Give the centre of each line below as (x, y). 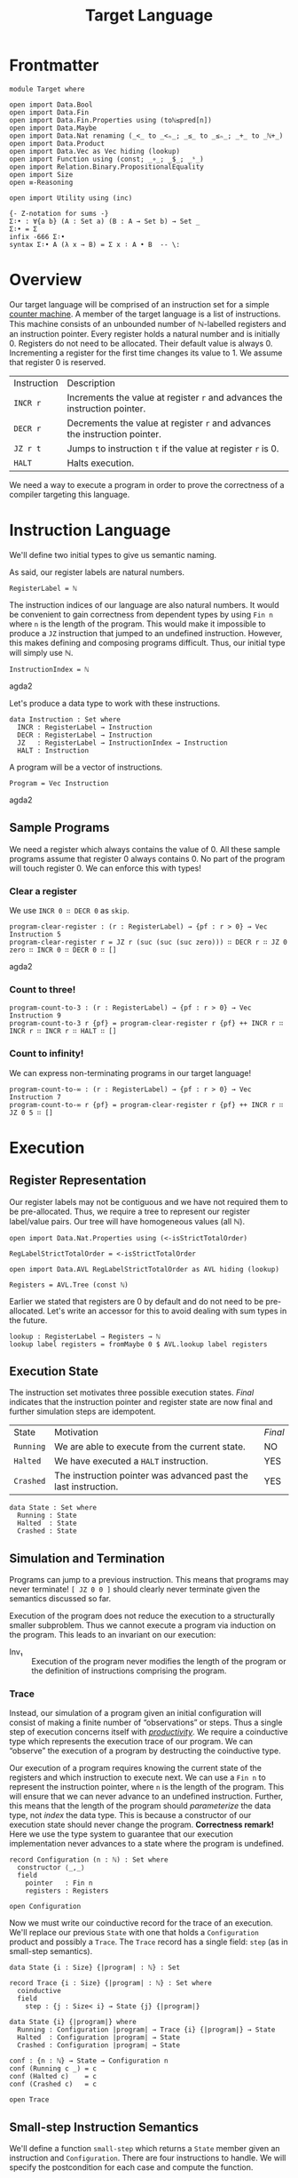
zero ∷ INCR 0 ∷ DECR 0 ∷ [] (63, 950)
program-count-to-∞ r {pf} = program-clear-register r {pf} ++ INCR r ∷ (146, 1105)
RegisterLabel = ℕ (43, 588)
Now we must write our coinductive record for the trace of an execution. (141, 1923)
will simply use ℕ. (41, 652)
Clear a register (43, 891)
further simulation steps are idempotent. (83, 1412)
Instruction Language (90, 531)
